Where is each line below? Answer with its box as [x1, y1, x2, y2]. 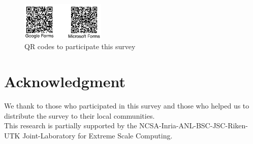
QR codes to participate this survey [24, 41, 136, 52]
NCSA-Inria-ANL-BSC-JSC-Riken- [139, 120, 248, 131]
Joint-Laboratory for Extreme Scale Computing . [22, 130, 173, 140]
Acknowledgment [4, 71, 125, 92]
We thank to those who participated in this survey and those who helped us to [4, 100, 249, 111]
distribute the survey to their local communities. [4, 110, 155, 121]
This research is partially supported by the [4, 120, 137, 131]
